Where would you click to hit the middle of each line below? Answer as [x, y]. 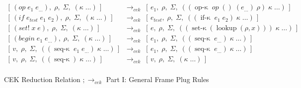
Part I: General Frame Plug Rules [157, 79]
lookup [226, 28]
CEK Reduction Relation [42, 79]
